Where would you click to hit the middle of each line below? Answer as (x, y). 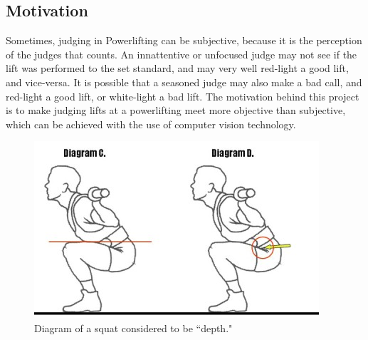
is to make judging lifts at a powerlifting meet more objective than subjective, (176, 110)
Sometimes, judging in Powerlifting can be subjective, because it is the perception (184, 40)
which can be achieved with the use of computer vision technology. (151, 124)
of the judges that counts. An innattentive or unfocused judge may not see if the (182, 54)
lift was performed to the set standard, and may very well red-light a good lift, (177, 68)
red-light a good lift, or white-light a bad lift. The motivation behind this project (183, 96)
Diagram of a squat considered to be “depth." (133, 328)
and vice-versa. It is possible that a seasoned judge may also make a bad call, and (184, 82)
